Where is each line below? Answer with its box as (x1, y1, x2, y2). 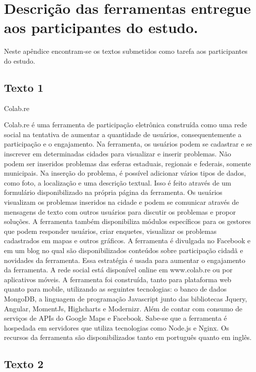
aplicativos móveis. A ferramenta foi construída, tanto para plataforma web (4, 274, 231, 284)
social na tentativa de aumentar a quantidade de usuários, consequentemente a (4, 129, 242, 139)
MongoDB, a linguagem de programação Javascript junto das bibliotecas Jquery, (4, 293, 247, 303)
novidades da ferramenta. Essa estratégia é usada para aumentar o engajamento (4, 255, 246, 265)
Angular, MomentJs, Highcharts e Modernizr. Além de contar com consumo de (4, 303, 243, 313)
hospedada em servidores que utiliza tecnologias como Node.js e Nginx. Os (4, 322, 229, 333)
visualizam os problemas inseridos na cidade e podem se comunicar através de (4, 197, 239, 207)
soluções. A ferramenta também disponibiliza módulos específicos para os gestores (4, 216, 251, 226)
